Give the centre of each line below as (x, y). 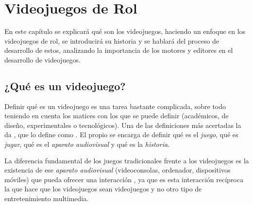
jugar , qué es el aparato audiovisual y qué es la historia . (87, 144)
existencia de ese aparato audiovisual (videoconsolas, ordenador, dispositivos (118, 170)
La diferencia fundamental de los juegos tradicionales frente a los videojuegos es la (127, 160)
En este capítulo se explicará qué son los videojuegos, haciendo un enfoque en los (125, 31)
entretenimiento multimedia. (47, 198)
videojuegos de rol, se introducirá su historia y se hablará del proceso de (112, 40)
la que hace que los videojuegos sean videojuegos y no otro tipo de (103, 189)
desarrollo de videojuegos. (42, 59)
